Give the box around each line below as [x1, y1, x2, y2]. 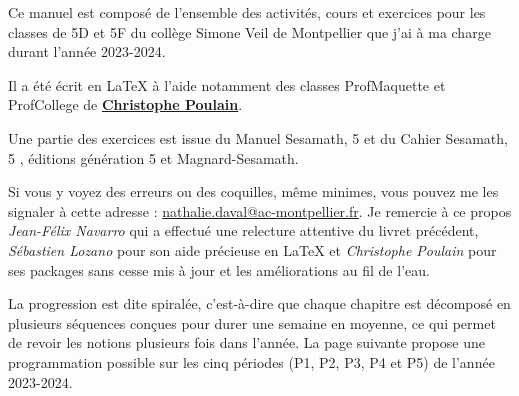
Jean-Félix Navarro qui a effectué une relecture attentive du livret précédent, [8, 220, 479, 241]
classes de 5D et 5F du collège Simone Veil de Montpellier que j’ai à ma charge [8, 21, 491, 42]
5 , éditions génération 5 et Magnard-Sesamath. [8, 147, 299, 168]
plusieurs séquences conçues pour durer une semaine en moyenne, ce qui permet [8, 312, 496, 333]
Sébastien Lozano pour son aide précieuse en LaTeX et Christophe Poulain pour [8, 239, 497, 260]
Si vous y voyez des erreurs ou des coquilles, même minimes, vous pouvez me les [8, 181, 499, 202]
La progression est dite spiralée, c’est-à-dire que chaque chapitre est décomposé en [8, 293, 511, 314]
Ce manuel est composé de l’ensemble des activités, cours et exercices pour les [8, 2, 486, 22]
